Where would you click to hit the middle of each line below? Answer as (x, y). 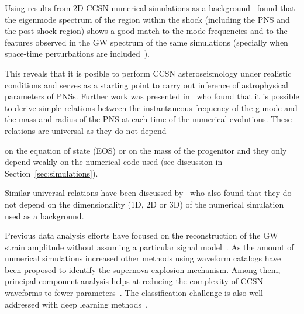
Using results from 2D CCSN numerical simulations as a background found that (150, 8)
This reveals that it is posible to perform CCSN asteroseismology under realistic (148, 73)
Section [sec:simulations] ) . (51, 173)
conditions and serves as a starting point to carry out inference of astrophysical (146, 84)
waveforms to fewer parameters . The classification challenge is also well (134, 293)
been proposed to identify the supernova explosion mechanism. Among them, (143, 269)
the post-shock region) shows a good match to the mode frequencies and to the (146, 31)
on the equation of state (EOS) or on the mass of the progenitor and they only (146, 150)
